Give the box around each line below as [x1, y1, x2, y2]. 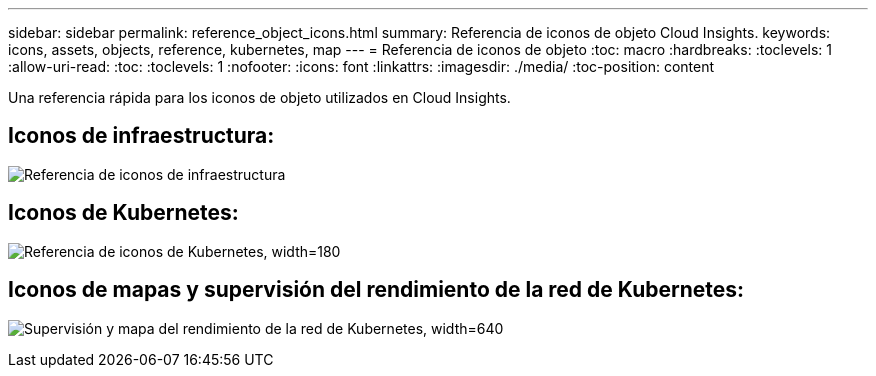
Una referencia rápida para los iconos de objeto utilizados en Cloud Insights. [8, 89, 511, 106]
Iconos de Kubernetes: [8, 200, 239, 226]
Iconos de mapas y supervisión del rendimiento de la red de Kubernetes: [8, 277, 745, 303]
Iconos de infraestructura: [8, 123, 275, 149]
